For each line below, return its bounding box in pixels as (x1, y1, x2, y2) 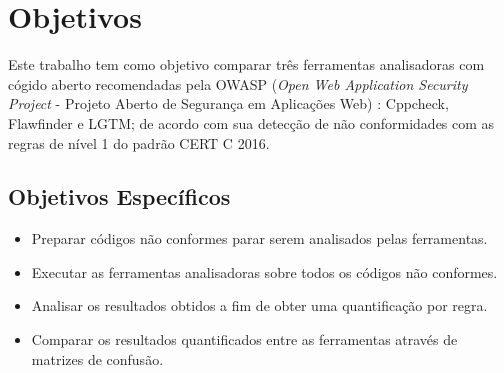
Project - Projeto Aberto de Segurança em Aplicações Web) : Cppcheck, (8, 93, 449, 114)
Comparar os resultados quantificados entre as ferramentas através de (31, 329, 458, 350)
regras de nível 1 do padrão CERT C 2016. (8, 132, 270, 153)
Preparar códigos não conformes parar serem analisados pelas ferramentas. (31, 228, 488, 249)
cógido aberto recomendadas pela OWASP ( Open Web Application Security (8, 73, 468, 94)
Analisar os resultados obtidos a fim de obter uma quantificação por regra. (31, 295, 488, 316)
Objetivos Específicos (8, 181, 231, 212)
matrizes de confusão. (31, 348, 164, 369)
